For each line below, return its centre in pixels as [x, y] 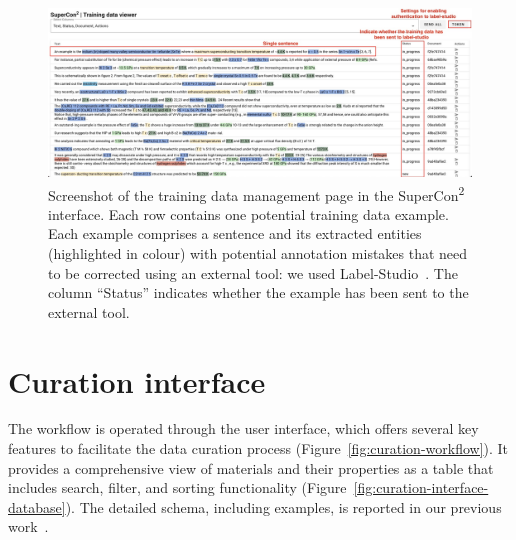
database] [37, 506]
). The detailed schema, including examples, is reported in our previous [283, 506]
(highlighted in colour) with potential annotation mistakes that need [258, 252]
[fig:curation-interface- [421, 487]
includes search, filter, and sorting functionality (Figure [177, 487]
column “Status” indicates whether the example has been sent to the [258, 292]
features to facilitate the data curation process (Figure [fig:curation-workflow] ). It [258, 448]
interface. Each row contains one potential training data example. [248, 213]
